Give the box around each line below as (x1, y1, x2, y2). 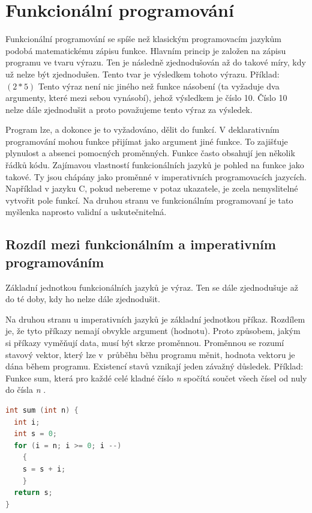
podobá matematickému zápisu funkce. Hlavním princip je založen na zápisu (5, 44, 286, 56)
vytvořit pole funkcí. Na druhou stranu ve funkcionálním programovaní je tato (5, 193, 293, 206)
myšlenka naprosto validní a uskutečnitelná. (5, 205, 167, 218)
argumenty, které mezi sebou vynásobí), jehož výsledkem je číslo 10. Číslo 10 (5, 91, 287, 104)
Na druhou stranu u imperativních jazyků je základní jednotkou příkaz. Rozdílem (5, 312, 305, 325)
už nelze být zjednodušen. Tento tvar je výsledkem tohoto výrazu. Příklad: (5, 67, 280, 80)
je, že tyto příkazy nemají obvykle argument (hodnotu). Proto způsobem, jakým (5, 324, 301, 337)
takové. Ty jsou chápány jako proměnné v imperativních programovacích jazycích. (5, 170, 307, 183)
